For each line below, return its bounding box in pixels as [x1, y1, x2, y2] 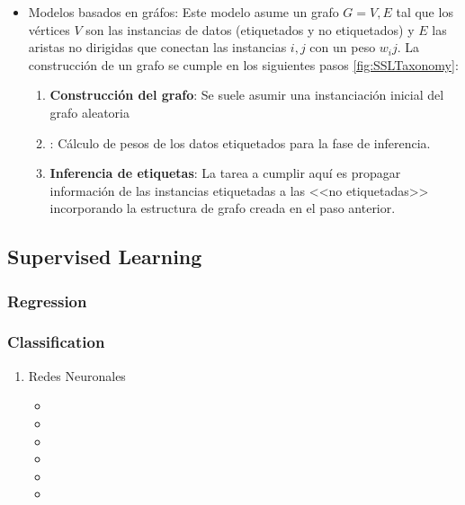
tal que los [396, 3, 453, 21]
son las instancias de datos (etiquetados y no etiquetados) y [85, 20, 415, 39]
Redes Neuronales [28, 366, 126, 385]
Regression [7, 289, 87, 312]
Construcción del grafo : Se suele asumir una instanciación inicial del [49, 85, 444, 104]
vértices [28, 20, 70, 39]
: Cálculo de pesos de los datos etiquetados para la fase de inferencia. [49, 133, 431, 152]
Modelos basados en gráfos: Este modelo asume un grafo [28, 3, 339, 21]
